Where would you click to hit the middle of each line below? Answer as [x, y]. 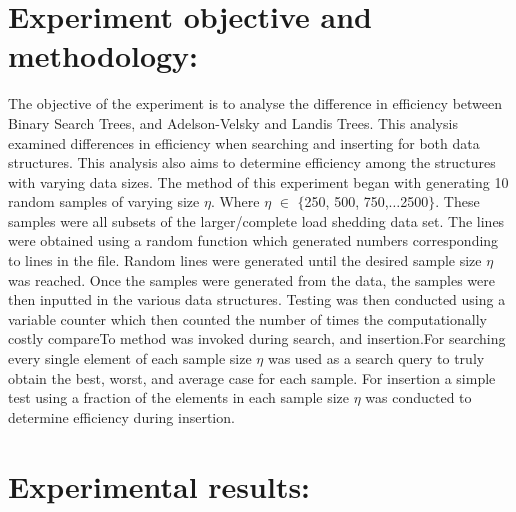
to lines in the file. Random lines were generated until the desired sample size [245, 260]
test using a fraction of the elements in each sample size [179, 397]
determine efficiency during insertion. [121, 416]
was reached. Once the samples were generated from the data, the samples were [251, 279]
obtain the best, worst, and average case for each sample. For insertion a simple [252, 377]
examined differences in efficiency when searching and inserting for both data [244, 142]
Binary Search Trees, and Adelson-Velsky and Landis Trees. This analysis [233, 122]
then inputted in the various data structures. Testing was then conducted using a [257, 299]
